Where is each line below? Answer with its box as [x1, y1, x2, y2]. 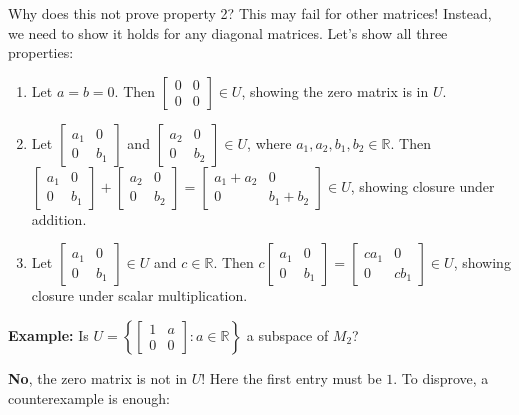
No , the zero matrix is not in [8, 367, 188, 388]
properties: [8, 42, 74, 63]
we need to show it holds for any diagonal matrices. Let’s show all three [8, 22, 448, 43]
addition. [31, 208, 87, 229]
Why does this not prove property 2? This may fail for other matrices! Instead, [8, 3, 492, 23]
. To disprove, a [393, 367, 489, 388]
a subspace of [246, 324, 329, 345]
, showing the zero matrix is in [241, 80, 429, 101]
